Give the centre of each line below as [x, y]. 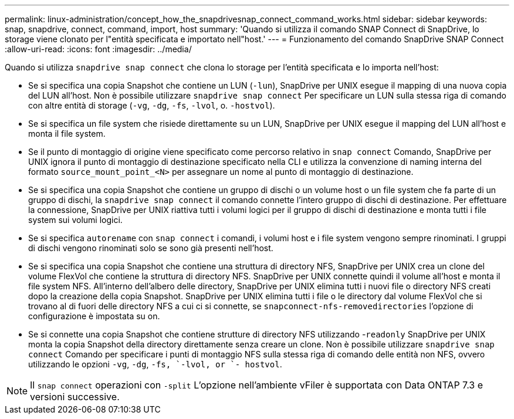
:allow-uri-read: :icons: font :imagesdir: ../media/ [98, 49]
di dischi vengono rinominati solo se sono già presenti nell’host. [151, 248]
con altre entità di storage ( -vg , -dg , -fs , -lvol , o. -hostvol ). [152, 105]
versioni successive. [75, 397]
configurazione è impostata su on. [94, 316]
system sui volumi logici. [75, 220]
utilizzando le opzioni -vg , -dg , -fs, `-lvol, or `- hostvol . [155, 364]
